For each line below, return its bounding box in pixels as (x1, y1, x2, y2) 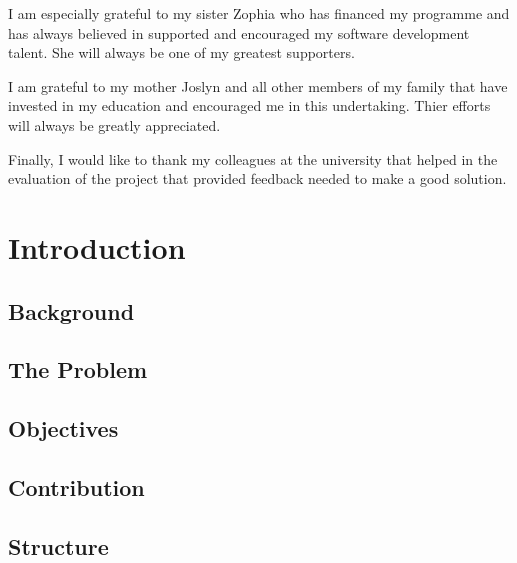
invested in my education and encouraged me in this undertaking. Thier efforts (8, 95, 491, 116)
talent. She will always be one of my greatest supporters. (8, 42, 355, 63)
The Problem (8, 354, 148, 385)
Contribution (8, 471, 145, 502)
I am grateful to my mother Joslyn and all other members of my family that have (8, 75, 508, 96)
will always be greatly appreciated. (8, 114, 221, 135)
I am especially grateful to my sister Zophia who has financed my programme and (8, 3, 510, 23)
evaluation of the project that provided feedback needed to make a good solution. (8, 168, 507, 189)
